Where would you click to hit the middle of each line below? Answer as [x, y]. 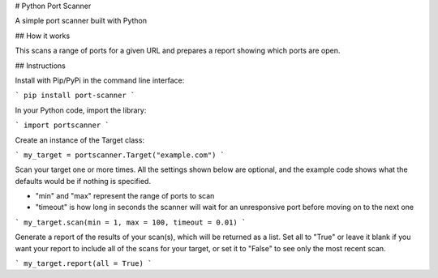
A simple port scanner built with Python [81, 21]
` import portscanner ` [62, 125]
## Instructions [41, 66]
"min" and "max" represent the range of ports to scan [125, 196]
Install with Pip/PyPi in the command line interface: [100, 80]
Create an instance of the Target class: [80, 140]
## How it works [43, 36]
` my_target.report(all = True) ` [84, 264]
